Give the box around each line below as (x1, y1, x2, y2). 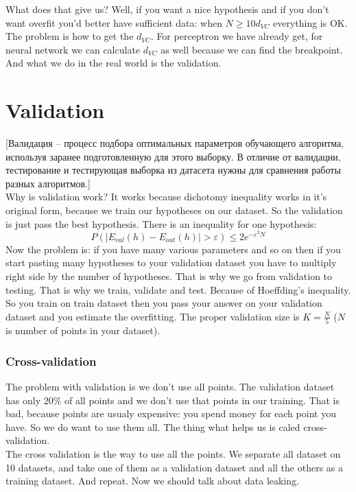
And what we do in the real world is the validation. (5, 56, 222, 70)
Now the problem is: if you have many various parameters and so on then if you (5, 242, 341, 256)
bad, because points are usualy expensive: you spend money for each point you (5, 406, 336, 421)
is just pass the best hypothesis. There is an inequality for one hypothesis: (5, 216, 317, 231)
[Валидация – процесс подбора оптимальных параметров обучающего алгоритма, (5, 136, 344, 150)
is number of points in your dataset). (5, 323, 161, 338)
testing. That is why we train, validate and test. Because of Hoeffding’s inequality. (5, 282, 351, 296)
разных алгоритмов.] (5, 176, 91, 190)
